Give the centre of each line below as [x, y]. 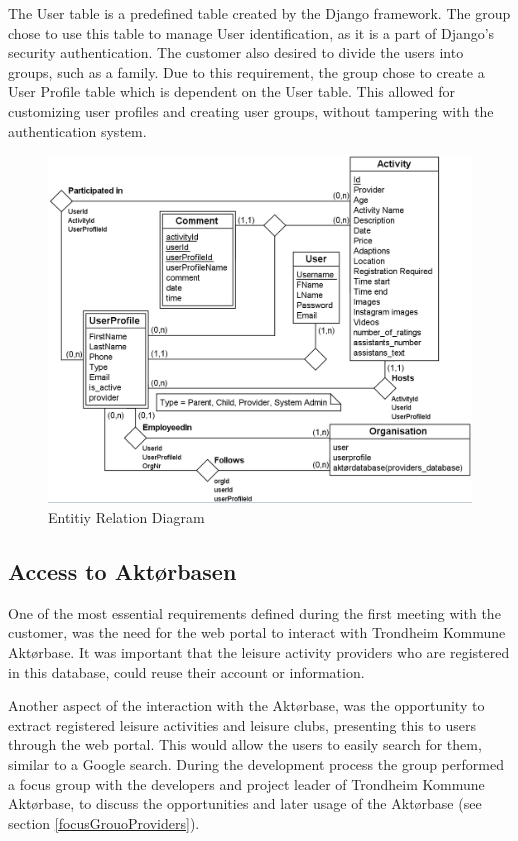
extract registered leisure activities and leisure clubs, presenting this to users [242, 724]
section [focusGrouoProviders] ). [104, 822]
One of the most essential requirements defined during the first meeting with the [254, 612]
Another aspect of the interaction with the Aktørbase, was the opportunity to [246, 705]
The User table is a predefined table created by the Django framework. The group [259, 13]
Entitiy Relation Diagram [126, 516]
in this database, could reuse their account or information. [186, 671]
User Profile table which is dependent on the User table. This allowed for [232, 91]
